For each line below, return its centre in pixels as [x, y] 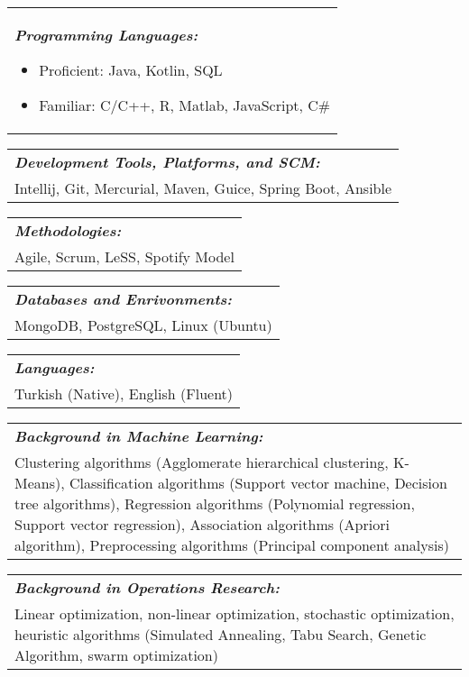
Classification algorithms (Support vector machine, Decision [258, 483]
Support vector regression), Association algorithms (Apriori [202, 524]
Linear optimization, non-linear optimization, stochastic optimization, [234, 613]
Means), [40, 483]
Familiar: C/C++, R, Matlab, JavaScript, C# [185, 105]
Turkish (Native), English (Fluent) [124, 393]
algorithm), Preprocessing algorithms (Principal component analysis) [232, 545]
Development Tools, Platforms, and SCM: [167, 162]
